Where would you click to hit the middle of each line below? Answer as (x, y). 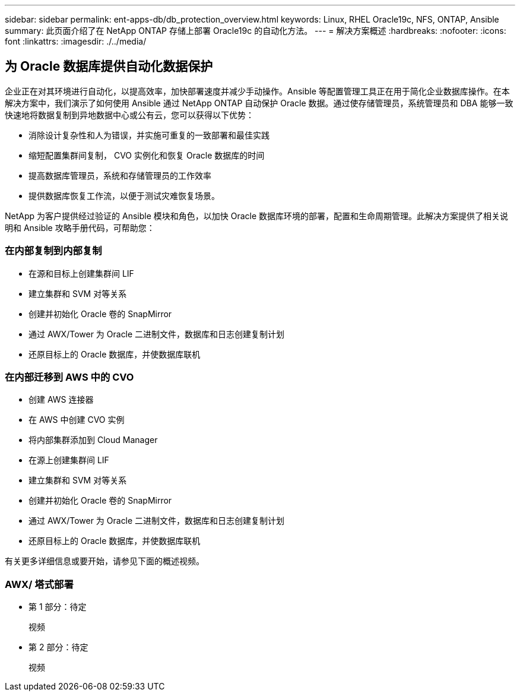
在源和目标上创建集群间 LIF (81, 273)
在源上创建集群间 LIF (69, 460)
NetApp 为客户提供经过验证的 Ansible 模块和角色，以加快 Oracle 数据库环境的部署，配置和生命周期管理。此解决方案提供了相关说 (257, 216)
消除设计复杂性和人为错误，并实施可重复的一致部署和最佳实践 (149, 135)
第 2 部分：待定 (58, 647)
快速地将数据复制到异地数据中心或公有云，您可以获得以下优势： (129, 115)
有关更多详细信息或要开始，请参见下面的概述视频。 (104, 561)
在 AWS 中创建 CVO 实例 (77, 420)
